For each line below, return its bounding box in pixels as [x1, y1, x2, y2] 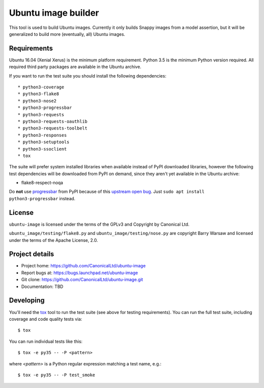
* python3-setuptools [18, 139, 69, 145]
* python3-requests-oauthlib [18, 118, 88, 124]
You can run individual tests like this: [9, 338, 83, 344]
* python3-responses [18, 132, 67, 138]
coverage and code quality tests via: [9, 316, 83, 322]
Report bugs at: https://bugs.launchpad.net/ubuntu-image [21, 270, 138, 276]
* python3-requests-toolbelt [18, 126, 88, 131]
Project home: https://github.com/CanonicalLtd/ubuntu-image [21, 263, 146, 269]
